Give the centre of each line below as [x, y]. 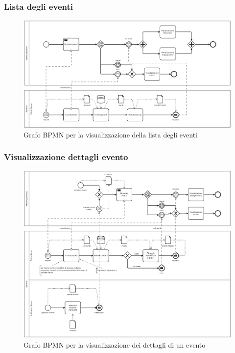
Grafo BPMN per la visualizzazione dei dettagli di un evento [115, 344]
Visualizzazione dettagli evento [66, 156]
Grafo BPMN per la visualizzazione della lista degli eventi [110, 135]
